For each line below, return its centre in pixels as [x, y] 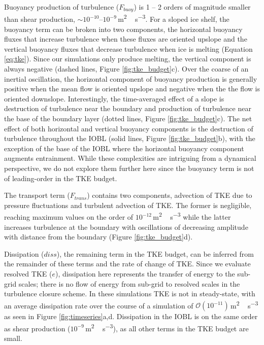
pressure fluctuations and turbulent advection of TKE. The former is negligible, [128, 205]
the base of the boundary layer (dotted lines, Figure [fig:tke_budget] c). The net [128, 118]
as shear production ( [37, 328]
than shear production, [40, 19]
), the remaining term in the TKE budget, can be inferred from [155, 253]
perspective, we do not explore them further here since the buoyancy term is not [129, 168]
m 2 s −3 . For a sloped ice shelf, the [174, 18]
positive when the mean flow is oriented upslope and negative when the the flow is [132, 89]
